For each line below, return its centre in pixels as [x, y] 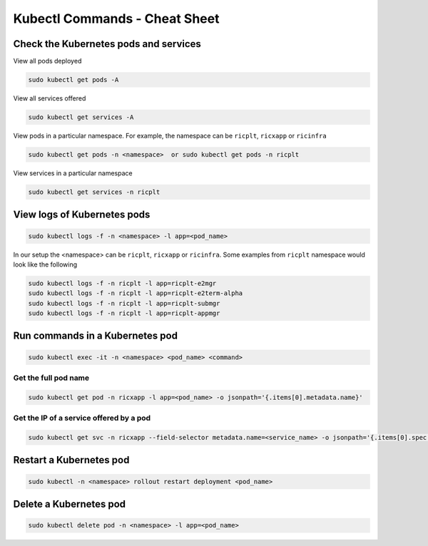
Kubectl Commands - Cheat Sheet [116, 19]
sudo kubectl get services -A [81, 117]
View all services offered [50, 98]
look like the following [45, 264]
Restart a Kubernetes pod [71, 460]
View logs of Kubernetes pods [82, 215]
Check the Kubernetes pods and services [107, 44]
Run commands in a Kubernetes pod [96, 336]
